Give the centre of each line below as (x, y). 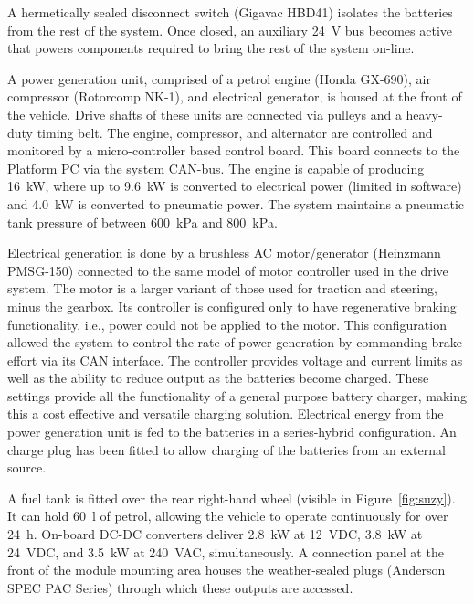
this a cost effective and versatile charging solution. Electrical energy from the (226, 413)
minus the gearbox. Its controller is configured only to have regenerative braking (232, 306)
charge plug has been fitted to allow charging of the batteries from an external (226, 449)
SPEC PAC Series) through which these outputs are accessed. (180, 587)
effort (22, 360)
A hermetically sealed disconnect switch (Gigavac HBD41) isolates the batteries (230, 12)
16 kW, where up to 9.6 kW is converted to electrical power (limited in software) (235, 186)
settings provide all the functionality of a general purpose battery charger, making (237, 395)
